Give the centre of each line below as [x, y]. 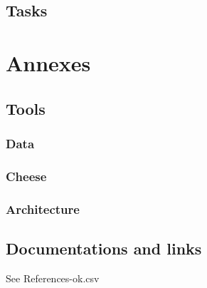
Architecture [43, 209]
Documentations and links [104, 248]
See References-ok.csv [53, 278]
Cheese [26, 176]
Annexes [48, 62]
